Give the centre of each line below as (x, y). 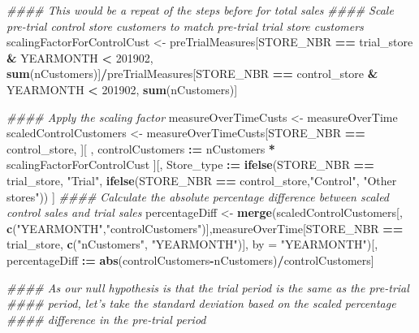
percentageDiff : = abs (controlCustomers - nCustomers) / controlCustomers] (190, 259)
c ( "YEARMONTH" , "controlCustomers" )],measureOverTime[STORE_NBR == (205, 228)
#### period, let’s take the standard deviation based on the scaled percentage (201, 303)
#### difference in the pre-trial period (106, 319)
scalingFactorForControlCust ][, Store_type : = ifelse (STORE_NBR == (190, 164)
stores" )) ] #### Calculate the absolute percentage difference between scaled (198, 196)
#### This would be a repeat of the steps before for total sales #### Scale (200, 10)
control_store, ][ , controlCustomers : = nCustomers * (141, 148)
